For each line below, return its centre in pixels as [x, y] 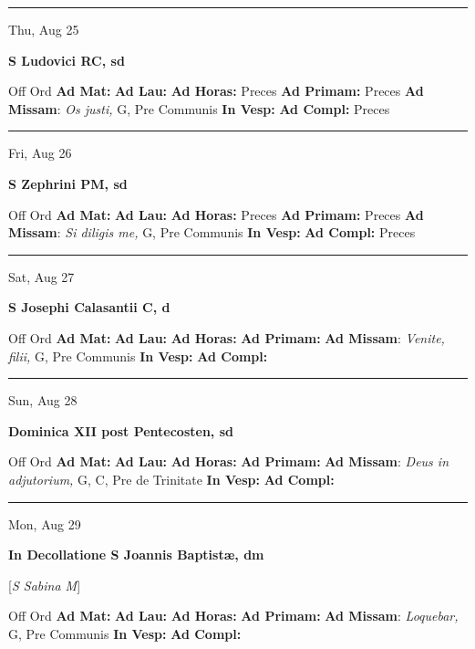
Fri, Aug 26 [40, 153]
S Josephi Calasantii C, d [89, 307]
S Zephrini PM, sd [68, 183]
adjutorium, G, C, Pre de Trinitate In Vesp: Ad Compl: [171, 479]
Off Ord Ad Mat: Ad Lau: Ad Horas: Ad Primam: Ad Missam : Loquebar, [233, 616]
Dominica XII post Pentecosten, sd [121, 430]
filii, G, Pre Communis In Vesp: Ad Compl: [138, 356]
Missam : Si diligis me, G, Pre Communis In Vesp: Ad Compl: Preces [212, 232]
